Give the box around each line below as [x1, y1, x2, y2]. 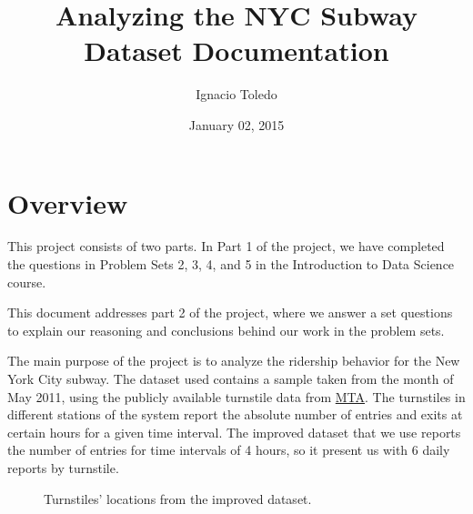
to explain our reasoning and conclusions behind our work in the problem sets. [7, 320, 445, 339]
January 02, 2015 [188, 115, 285, 134]
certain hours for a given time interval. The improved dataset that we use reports [7, 422, 461, 441]
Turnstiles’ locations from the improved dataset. [44, 489, 312, 508]
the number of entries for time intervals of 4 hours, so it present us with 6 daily [7, 440, 450, 459]
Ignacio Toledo [196, 85, 277, 104]
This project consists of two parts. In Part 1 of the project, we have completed [7, 237, 445, 256]
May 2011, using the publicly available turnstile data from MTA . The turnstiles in [7, 387, 466, 406]
